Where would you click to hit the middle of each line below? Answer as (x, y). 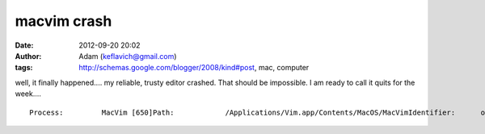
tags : (24, 68)
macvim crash (63, 21)
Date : (24, 45)
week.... (28, 94)
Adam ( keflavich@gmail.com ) (128, 56)
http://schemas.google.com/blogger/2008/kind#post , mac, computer (194, 68)
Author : (28, 56)
